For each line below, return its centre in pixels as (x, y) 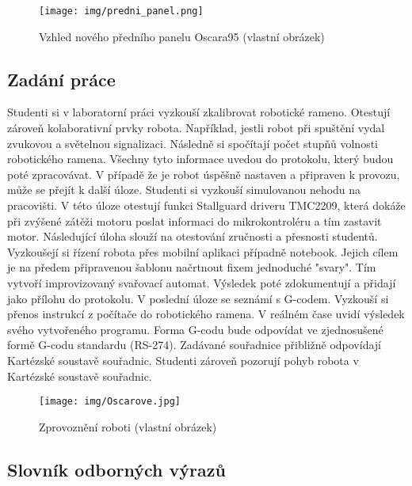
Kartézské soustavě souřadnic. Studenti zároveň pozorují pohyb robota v (183, 360)
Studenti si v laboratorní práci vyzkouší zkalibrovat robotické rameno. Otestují (199, 112)
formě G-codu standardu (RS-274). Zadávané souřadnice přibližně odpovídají (195, 345)
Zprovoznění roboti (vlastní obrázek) (128, 426)
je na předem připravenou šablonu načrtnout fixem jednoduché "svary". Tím (192, 267)
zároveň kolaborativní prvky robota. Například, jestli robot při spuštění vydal (196, 128)
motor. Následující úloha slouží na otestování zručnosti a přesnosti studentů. (193, 236)
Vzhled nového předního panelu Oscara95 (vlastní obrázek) (182, 36)
